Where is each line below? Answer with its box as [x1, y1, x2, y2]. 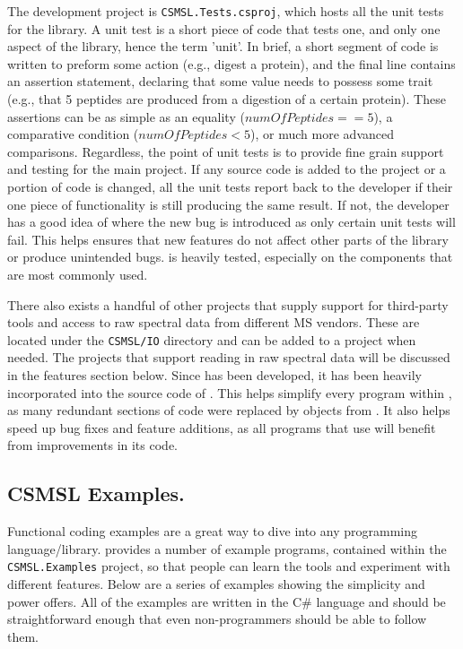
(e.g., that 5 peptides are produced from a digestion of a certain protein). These [7, 90, 446, 108]
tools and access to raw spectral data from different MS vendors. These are [7, 313, 420, 332]
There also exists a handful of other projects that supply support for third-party [7, 295, 449, 314]
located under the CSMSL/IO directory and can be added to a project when [7, 330, 416, 349]
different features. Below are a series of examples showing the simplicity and [7, 575, 425, 593]
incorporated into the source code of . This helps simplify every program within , [7, 383, 452, 402]
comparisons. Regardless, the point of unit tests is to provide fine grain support [7, 142, 444, 160]
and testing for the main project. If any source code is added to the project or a [7, 160, 446, 178]
